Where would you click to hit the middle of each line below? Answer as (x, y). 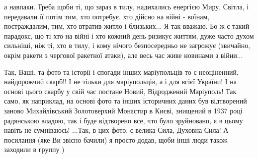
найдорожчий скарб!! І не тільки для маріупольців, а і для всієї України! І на (120, 81)
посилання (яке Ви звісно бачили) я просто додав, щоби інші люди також (116, 139)
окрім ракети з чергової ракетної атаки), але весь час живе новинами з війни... (124, 55)
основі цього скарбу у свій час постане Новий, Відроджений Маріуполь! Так (120, 91)
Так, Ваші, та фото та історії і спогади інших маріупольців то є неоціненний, (121, 72)
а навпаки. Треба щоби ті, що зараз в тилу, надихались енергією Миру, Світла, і (127, 6)
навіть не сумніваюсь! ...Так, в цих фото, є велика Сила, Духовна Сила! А (116, 130)
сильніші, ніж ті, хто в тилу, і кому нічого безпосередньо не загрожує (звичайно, (127, 45)
